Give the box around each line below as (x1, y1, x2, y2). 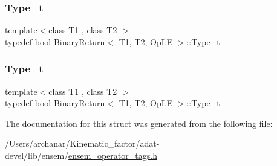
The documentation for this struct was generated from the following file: (5, 117, 273, 129)
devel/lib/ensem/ (5, 149, 69, 161)
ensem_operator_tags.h (68, 149, 157, 161)
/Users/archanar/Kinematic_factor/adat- (5, 137, 160, 150)
